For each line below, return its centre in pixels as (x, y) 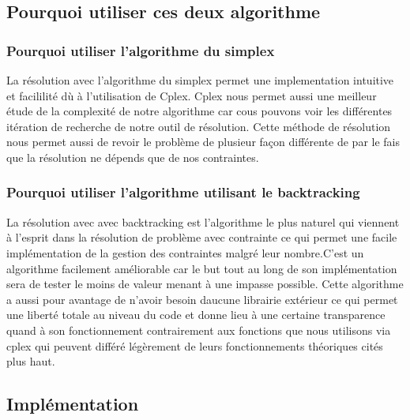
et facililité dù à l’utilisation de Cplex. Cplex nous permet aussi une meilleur (192, 95)
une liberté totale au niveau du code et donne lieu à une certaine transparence (196, 315)
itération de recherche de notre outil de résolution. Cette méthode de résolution (199, 126)
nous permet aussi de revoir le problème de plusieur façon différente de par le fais (203, 142)
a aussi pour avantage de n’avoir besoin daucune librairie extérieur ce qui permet (202, 299)
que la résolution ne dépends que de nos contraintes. (133, 157)
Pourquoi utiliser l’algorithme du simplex (141, 50)
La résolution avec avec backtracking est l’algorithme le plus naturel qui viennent (203, 221)
